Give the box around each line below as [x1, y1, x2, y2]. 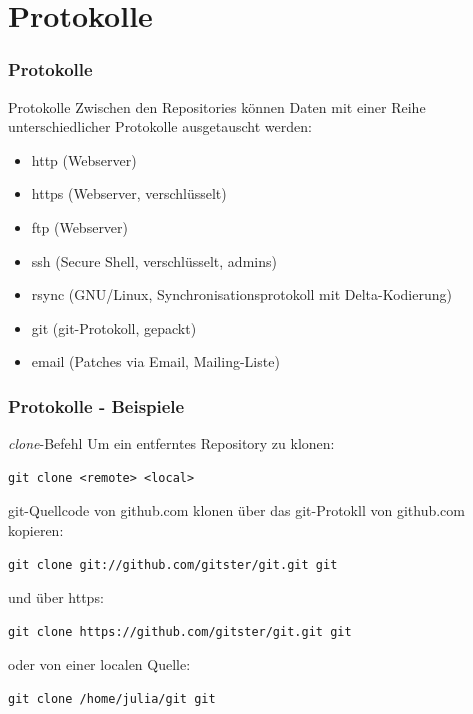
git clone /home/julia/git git [8, 691, 216, 706]
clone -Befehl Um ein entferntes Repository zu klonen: [8, 433, 335, 454]
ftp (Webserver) [31, 216, 129, 237]
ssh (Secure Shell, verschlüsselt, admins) [31, 250, 277, 271]
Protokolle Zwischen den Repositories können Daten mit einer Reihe [8, 96, 426, 117]
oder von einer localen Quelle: [8, 654, 191, 675]
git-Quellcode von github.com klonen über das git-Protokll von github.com [8, 500, 465, 521]
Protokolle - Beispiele [8, 393, 185, 418]
